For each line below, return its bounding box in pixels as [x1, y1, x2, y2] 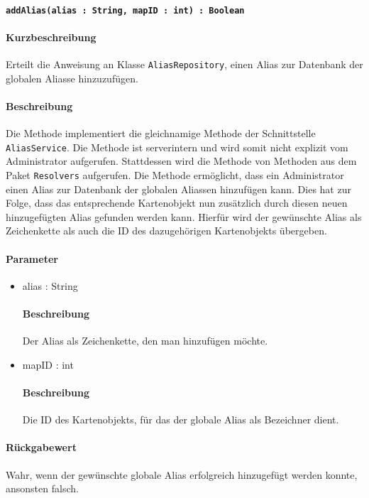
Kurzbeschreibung [6, 29, 97, 44]
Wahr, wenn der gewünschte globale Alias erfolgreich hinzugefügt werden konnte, [6, 467, 358, 482]
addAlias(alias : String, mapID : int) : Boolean [6, 5, 245, 16]
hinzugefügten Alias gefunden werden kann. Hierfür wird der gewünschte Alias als [6, 209, 362, 224]
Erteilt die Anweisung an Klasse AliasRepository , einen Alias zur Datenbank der [6, 57, 363, 72]
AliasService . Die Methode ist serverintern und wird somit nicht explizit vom [6, 139, 348, 154]
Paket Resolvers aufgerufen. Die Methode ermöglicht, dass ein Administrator [6, 167, 344, 182]
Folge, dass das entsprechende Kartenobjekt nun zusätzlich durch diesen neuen [6, 195, 348, 210]
